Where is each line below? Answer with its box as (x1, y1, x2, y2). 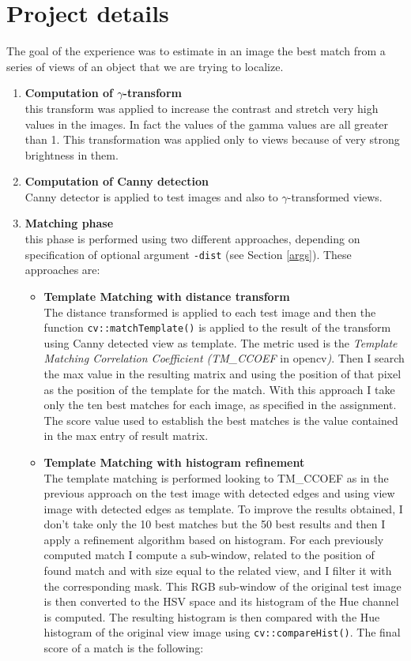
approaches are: (25, 261, 100, 278)
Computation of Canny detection (25, 173, 209, 190)
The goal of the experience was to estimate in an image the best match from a (6, 43, 386, 59)
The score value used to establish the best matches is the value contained (43, 411, 398, 428)
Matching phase (25, 215, 114, 231)
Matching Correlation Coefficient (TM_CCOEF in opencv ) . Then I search (43, 350, 405, 366)
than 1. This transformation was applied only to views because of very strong (25, 131, 400, 148)
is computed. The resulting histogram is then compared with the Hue (43, 608, 380, 625)
